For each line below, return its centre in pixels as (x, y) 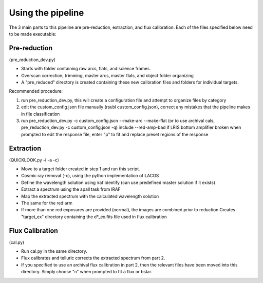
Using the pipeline (47, 13)
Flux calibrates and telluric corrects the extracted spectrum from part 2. (93, 258)
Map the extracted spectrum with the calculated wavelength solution (90, 196)
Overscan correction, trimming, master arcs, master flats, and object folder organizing (107, 75)
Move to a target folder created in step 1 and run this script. (81, 169)
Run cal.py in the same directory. (54, 251)
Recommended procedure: (36, 91)
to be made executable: (33, 34)
